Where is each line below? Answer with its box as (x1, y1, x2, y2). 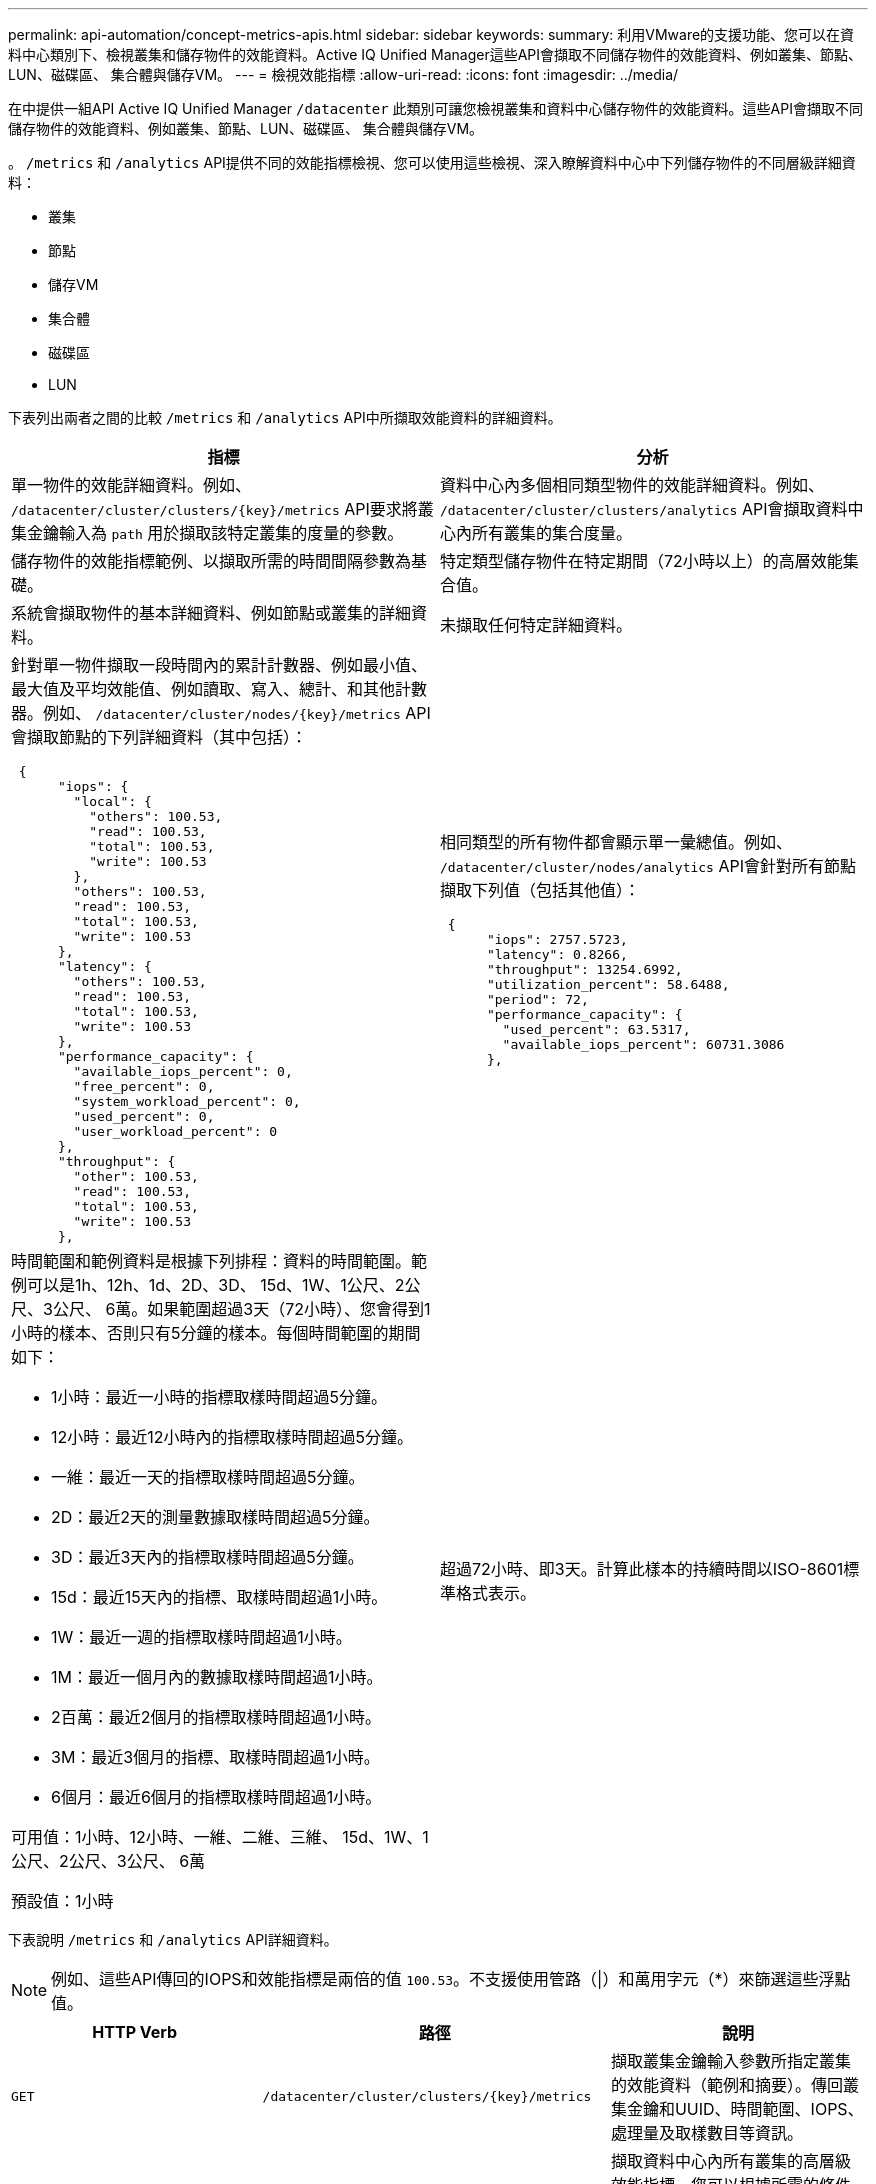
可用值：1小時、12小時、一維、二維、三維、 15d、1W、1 (11, 1827, 429, 1847)
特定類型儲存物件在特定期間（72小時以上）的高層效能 (440, 551, 843, 571)
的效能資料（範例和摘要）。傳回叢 (610, 2075, 859, 2095)
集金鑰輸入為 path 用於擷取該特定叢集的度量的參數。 (11, 523, 404, 543)
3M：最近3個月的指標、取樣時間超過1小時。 (51, 1747, 380, 1767)
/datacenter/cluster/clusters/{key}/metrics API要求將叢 (11, 499, 434, 519)
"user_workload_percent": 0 (73, 1124, 278, 1139)
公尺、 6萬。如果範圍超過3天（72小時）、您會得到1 (52, 1299, 431, 1319)
